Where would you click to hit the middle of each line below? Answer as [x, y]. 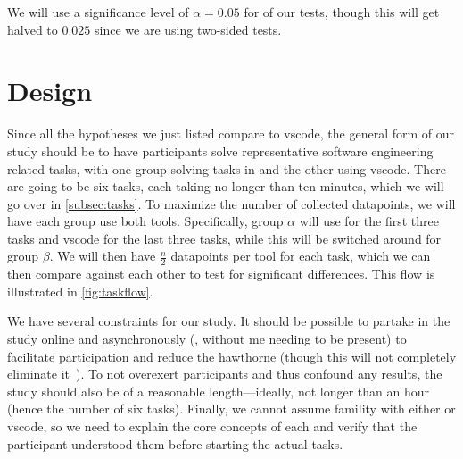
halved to [33, 29]
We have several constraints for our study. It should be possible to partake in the [229, 321]
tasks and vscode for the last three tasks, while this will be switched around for [224, 238]
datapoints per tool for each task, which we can [301, 256]
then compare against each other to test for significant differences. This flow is [221, 274]
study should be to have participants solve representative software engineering [220, 150]
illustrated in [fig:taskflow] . [80, 291]
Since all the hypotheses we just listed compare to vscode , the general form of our [231, 134]
